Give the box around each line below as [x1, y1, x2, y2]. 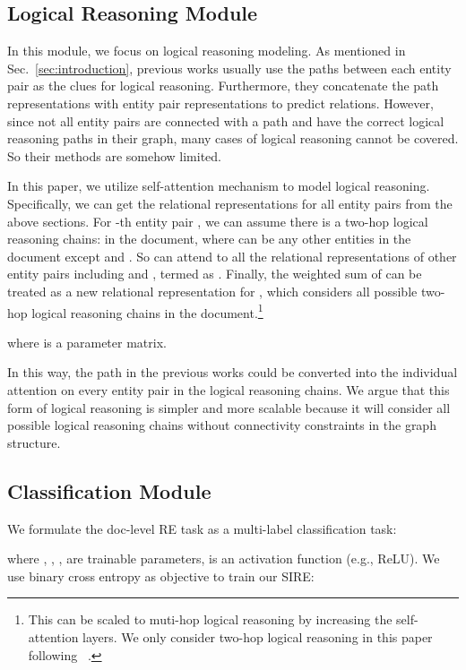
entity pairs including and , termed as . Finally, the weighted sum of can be [7, 264, 422, 283]
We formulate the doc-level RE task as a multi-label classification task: [7, 519, 397, 537]
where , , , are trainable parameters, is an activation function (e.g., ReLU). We [7, 549, 440, 568]
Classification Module [7, 477, 211, 504]
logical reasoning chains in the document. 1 [31, 300, 263, 322]
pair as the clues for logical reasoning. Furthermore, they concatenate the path [7, 76, 439, 95]
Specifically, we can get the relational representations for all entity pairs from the [7, 193, 453, 212]
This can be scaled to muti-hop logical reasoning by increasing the [28, 610, 393, 629]
